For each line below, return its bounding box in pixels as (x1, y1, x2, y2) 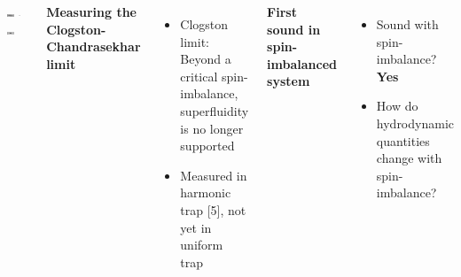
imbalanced (267, 54, 338, 73)
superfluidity (180, 101, 249, 119)
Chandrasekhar (46, 37, 141, 56)
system (267, 72, 310, 90)
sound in (267, 19, 321, 38)
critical (180, 66, 218, 85)
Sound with (376, 15, 439, 33)
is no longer (180, 119, 244, 137)
